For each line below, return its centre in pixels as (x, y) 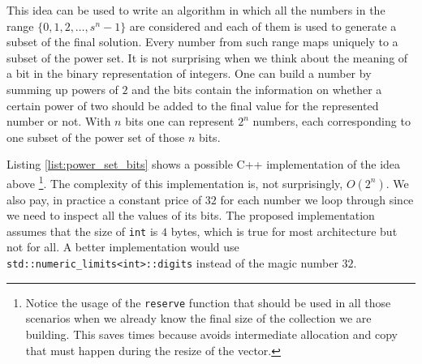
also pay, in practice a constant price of (104, 199)
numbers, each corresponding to (332, 121)
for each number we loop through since (317, 199)
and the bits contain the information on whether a (257, 89)
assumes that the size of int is (82, 231)
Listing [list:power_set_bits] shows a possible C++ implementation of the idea (204, 164)
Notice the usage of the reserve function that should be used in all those (208, 302)
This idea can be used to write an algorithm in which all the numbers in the (196, 10)
